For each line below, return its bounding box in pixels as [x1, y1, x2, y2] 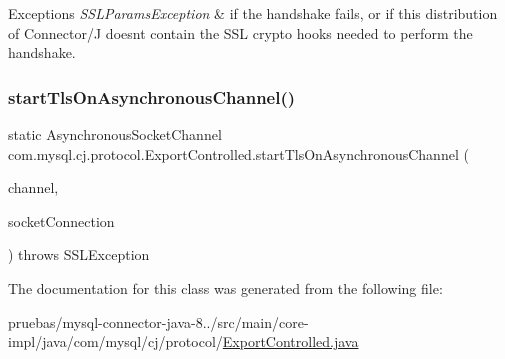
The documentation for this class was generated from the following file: [8, 277, 443, 298]
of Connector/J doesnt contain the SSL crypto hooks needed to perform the [8, 22, 473, 43]
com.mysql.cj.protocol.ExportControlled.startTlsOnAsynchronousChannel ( [8, 143, 469, 164]
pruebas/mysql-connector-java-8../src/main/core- [8, 311, 309, 332]
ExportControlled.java [222, 331, 359, 352]
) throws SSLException [8, 244, 150, 265]
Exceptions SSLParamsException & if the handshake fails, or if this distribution [8, 3, 498, 23]
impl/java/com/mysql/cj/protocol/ [8, 331, 223, 352]
